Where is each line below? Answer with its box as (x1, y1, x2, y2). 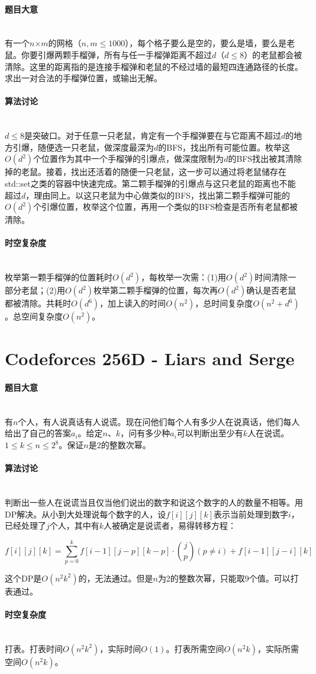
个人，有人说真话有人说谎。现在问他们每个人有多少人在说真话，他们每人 (18, 415, 300, 427)
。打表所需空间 (166, 642, 224, 654)
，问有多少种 (120, 427, 170, 439)
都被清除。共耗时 (5, 297, 71, 309)
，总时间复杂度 (195, 297, 253, 309)
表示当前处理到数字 (214, 507, 288, 520)
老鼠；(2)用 (21, 284, 65, 296)
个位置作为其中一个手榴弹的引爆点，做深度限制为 (33, 152, 224, 165)
